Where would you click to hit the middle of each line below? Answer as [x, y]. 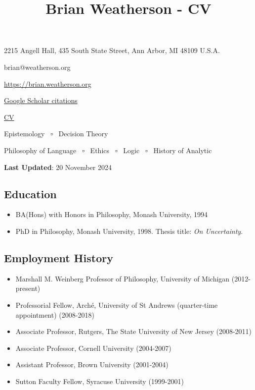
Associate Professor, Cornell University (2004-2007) [93, 348]
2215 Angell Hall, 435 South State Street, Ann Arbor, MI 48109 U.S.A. [112, 50]
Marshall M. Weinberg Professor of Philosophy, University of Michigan [123, 278]
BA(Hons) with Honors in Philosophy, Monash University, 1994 [112, 214]
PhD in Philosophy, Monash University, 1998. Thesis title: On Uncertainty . [129, 231]
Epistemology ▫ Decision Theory [56, 134]
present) [28, 288]
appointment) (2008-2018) [55, 314]
